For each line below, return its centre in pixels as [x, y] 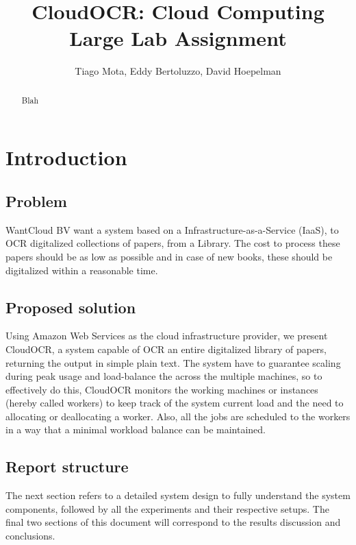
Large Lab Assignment [178, 38]
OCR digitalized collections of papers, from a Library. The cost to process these [173, 243]
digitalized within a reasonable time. [82, 270]
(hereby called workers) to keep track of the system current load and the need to [175, 403]
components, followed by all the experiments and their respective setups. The [167, 508]
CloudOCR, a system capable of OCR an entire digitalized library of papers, [166, 349]
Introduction [66, 157]
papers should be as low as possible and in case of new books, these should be [169, 256]
